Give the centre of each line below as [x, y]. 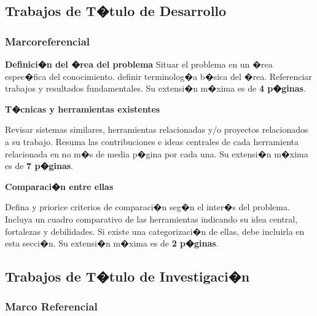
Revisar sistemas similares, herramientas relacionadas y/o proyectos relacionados [157, 129]
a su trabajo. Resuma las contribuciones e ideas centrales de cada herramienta [152, 141]
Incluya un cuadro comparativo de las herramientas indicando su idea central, [151, 219]
